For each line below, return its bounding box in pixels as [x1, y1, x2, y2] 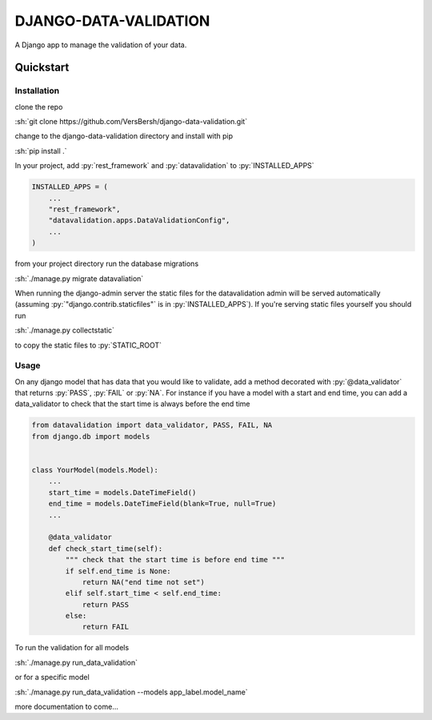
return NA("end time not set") [82, 577, 206, 586]
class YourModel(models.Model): [31, 465, 159, 474]
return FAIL [82, 622, 130, 632]
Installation [14, 85, 60, 96]
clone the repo [14, 102, 63, 111]
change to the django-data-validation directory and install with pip [14, 131, 234, 141]
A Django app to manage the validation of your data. [14, 40, 187, 50]
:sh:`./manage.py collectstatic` [14, 325, 115, 336]
